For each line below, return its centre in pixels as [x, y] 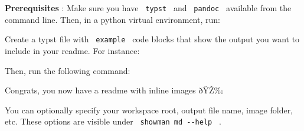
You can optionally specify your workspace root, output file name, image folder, [149, 110]
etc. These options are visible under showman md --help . [113, 121]
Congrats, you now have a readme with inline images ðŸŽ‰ [114, 90]
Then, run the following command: [68, 70]
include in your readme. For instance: [72, 50]
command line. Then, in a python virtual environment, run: [112, 19]
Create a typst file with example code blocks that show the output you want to [152, 39]
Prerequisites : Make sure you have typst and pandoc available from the [148, 8]
